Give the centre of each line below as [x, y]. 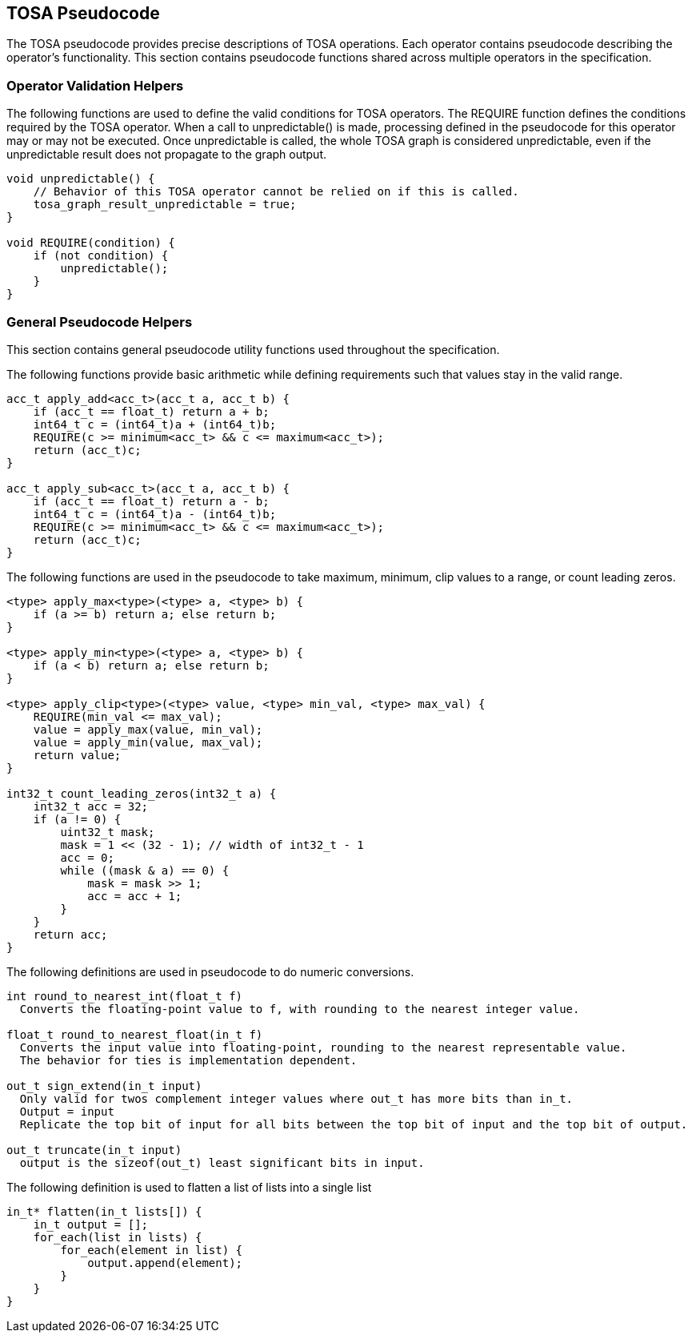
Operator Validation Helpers [95, 85]
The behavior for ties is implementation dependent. [188, 1060]
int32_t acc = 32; [91, 806]
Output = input [67, 1111]
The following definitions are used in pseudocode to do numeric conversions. [210, 971]
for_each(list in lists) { [118, 1237]
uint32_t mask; [108, 832]
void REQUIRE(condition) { [91, 243]
